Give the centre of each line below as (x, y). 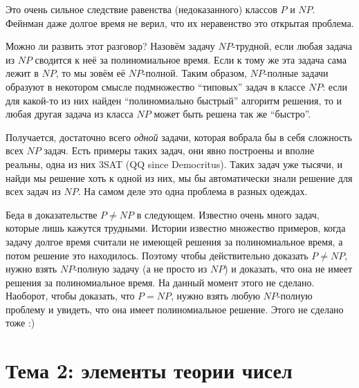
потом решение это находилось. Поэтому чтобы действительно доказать (157, 255)
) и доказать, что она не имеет (288, 269)
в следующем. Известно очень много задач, (228, 214)
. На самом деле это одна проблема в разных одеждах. (193, 191)
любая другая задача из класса (70, 114)
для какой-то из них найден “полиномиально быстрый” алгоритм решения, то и (174, 100)
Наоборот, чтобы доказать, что (70, 296)
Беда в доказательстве (52, 214)
